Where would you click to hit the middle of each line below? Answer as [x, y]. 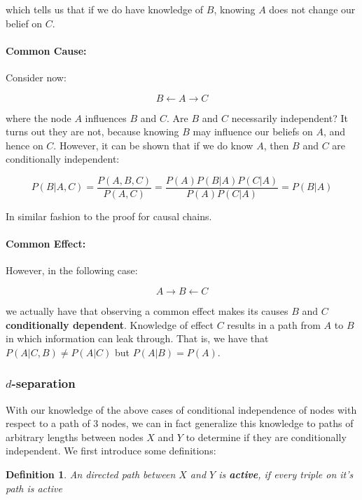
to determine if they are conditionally [266, 437]
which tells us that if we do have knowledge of [105, 9]
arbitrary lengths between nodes [75, 437]
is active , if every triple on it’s [286, 474]
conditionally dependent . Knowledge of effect [110, 324]
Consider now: [36, 77]
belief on [24, 23]
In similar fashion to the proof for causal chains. [109, 216]
